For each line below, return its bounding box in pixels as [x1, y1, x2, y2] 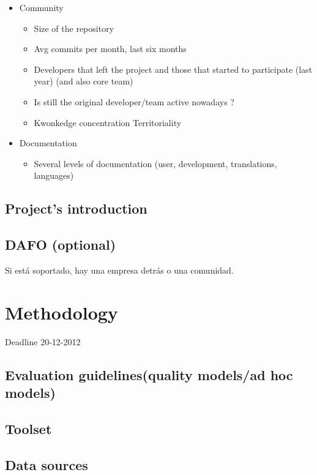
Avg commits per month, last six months [34, 42, 187, 55]
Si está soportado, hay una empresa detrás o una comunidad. [5, 263, 234, 276]
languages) [34, 169, 74, 182]
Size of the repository [34, 21, 114, 34]
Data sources [5, 455, 88, 474]
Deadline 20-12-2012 [5, 335, 81, 348]
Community [19, 1, 64, 13]
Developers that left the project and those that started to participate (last [34, 62, 313, 75]
